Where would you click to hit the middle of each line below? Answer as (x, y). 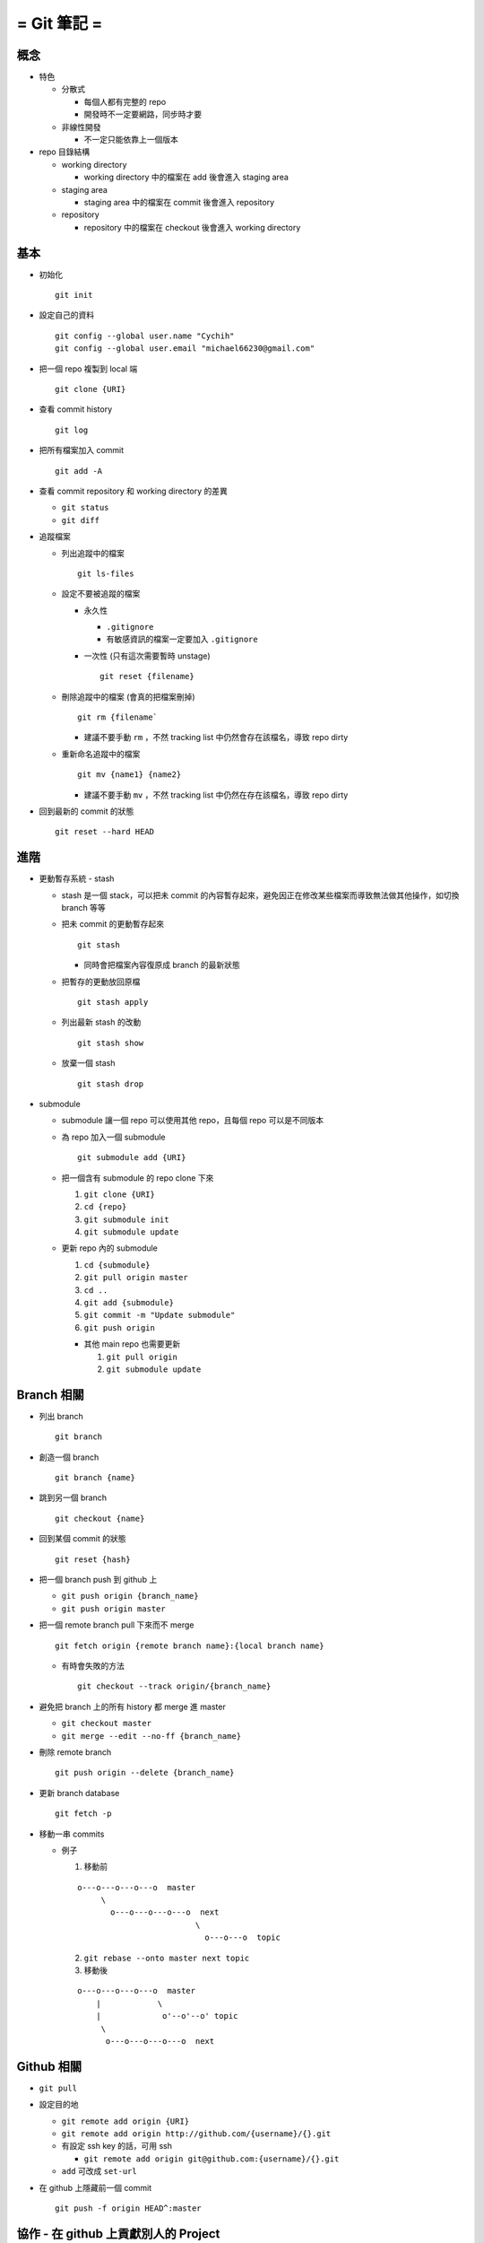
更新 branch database (79, 1793)
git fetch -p (83, 1814)
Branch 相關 (50, 1395)
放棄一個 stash (88, 1063)
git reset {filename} (147, 676)
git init (74, 295)
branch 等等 (84, 908)
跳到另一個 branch (73, 1497)
